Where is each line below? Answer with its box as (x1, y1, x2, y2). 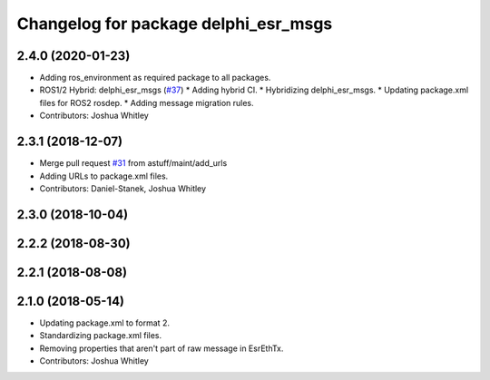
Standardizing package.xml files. (39, 330, 162, 341)
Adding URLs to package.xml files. (39, 171, 169, 181)
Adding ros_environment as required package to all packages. (39, 73, 271, 83)
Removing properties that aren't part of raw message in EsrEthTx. (39, 343, 284, 354)
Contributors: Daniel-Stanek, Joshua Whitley (39, 182, 207, 194)
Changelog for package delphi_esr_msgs (16, 14, 333, 34)
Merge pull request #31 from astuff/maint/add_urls (39, 158, 228, 169)
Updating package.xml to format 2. (39, 317, 170, 328)
